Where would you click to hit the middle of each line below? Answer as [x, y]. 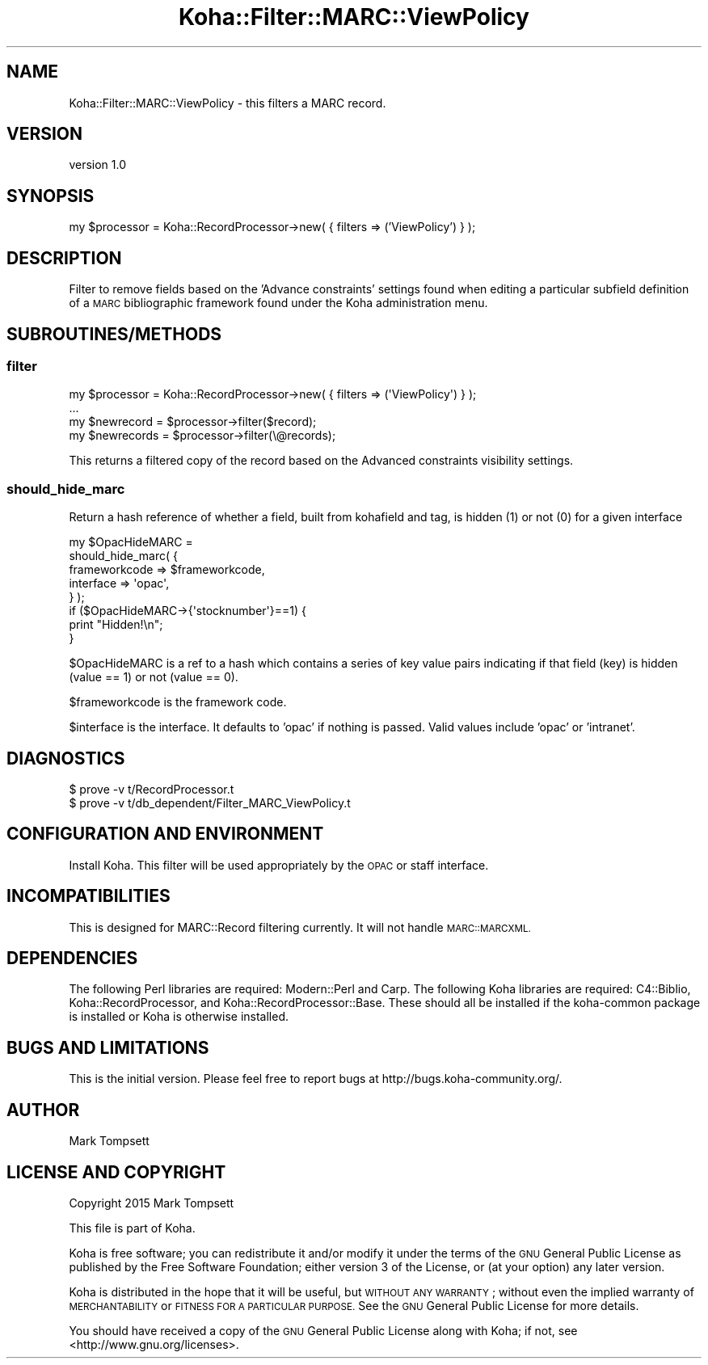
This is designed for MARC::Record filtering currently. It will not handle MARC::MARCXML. [300, 927]
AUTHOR [43, 1110]
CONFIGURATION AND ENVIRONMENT [165, 834]
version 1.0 [98, 165]
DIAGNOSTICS [66, 758]
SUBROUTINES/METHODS [114, 334]
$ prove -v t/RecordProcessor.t [152, 789]
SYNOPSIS [51, 196]
